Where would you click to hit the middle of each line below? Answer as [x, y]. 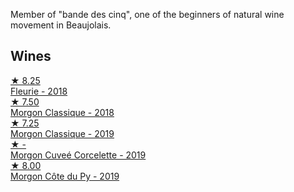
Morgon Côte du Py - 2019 [65, 176]
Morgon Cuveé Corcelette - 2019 [78, 155]
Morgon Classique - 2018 [62, 112]
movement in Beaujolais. [61, 25]
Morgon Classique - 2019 [62, 133]
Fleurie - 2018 [39, 91]
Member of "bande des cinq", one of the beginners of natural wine [147, 14]
